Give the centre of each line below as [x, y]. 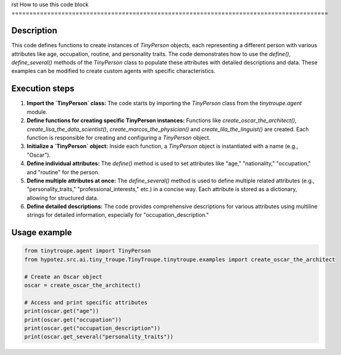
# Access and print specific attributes [86, 302]
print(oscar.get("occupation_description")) [92, 328]
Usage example [42, 232]
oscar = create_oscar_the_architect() [83, 285]
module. [37, 112]
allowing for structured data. [62, 198]
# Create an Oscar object [63, 277]
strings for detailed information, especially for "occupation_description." [118, 215]
